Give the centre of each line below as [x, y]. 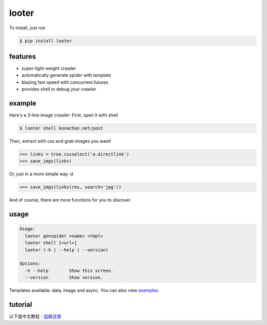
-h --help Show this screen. [69, 271]
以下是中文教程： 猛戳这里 [35, 317]
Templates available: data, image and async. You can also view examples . [84, 290]
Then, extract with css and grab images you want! [60, 141]
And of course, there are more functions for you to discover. [70, 200]
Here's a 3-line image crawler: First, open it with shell [64, 115]
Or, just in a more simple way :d [41, 174]
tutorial [21, 304]
